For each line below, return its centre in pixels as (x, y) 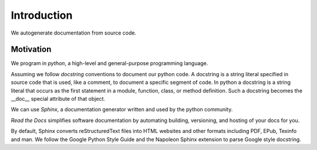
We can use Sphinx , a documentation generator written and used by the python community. (122, 110)
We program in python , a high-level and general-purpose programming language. (109, 63)
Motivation (31, 50)
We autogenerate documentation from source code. (74, 33)
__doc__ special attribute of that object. (58, 99)
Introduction (42, 15)
